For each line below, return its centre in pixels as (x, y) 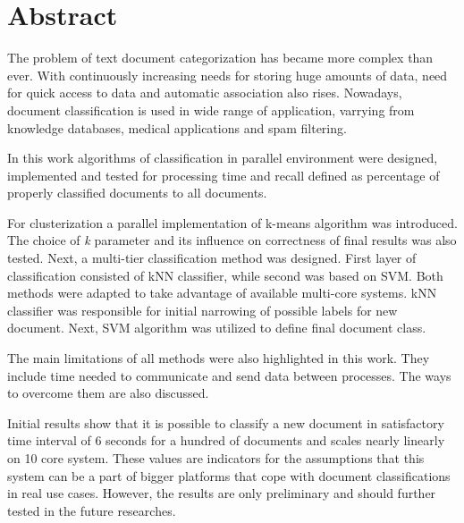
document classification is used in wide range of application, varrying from (211, 110)
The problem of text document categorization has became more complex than (220, 58)
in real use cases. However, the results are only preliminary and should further (222, 493)
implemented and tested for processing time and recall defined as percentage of (224, 175)
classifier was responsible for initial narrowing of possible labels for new (202, 310)
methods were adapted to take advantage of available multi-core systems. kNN (222, 293)
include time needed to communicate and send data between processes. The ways (229, 375)
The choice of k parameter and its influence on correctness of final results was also (232, 240)
